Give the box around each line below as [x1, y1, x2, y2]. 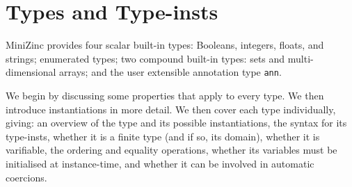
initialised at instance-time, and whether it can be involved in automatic [6, 156, 314, 170]
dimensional [6, 65, 56, 79]
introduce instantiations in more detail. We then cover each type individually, [6, 101, 336, 116]
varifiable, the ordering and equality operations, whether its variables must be [6, 143, 337, 157]
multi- [287, 51, 314, 65]
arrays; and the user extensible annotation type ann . [59, 65, 282, 79]
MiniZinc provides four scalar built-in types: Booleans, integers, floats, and [6, 38, 324, 52]
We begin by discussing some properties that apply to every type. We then [6, 88, 324, 102]
